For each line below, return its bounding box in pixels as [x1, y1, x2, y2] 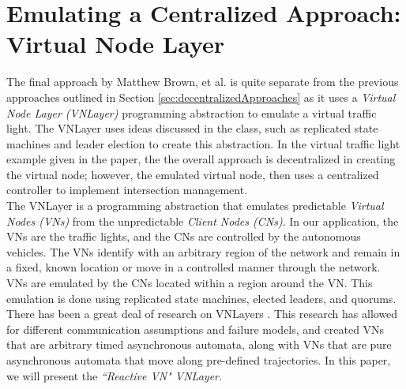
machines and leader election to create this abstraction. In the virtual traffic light [6, 135, 400, 151]
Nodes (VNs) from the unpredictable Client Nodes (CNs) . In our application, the [6, 212, 399, 229]
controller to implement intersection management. [6, 181, 248, 198]
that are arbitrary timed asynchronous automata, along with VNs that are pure [6, 336, 392, 353]
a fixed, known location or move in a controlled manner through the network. [6, 259, 381, 275]
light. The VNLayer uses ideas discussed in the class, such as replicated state [6, 120, 378, 137]
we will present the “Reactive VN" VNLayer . [6, 367, 222, 383]
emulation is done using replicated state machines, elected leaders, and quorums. [6, 290, 397, 306]
